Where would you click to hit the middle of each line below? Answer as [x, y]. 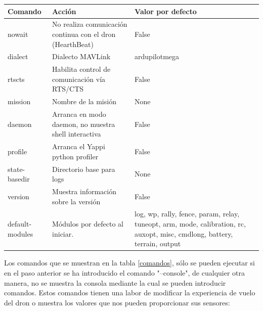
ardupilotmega [157, 56]
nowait [18, 34]
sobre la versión [76, 201]
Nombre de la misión [84, 101]
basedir [19, 179]
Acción [64, 11]
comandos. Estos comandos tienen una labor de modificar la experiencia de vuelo [130, 293]
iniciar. [63, 233]
